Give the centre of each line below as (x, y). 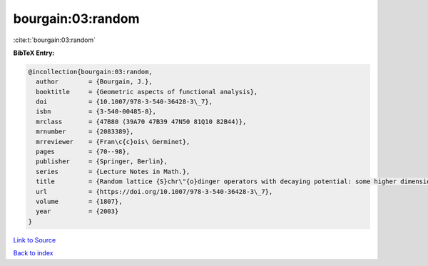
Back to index (33, 253)
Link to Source (35, 240)
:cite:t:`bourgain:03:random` (55, 40)
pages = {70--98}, (83, 152)
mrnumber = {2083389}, (85, 132)
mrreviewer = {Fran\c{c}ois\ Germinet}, (113, 142)
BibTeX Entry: (34, 53)
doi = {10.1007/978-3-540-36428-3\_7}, (124, 102)
